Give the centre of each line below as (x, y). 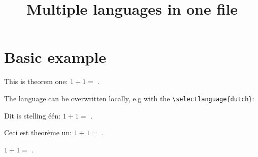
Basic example (55, 57)
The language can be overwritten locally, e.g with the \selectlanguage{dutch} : (129, 98)
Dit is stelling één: (33, 115)
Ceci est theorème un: (38, 132)
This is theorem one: (36, 81)
